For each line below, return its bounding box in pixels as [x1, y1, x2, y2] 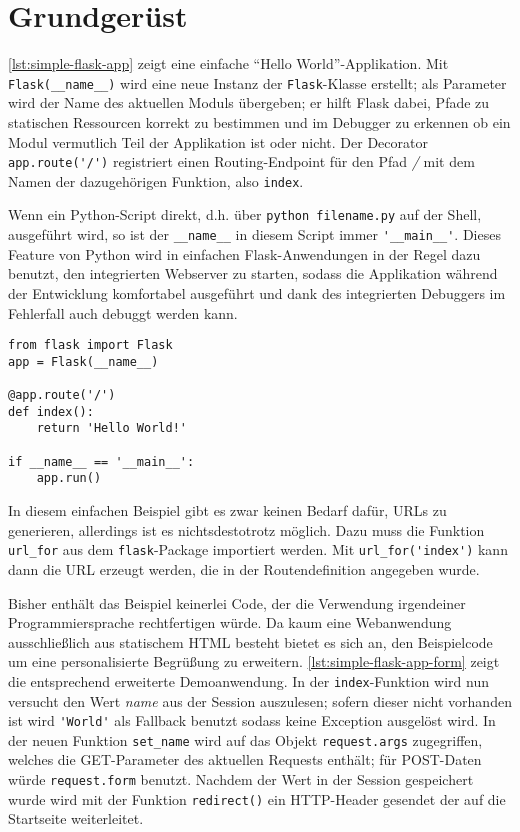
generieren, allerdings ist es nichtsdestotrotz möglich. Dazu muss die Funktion [8, 519, 485, 540]
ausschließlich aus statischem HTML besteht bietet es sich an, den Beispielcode [8, 631, 493, 652]
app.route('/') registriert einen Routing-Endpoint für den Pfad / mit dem [8, 151, 475, 172]
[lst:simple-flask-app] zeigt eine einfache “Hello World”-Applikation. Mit [8, 53, 449, 74]
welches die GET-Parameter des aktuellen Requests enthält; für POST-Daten [8, 749, 482, 770]
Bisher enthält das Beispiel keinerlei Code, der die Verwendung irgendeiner [8, 592, 466, 613]
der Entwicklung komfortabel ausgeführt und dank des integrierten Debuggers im [8, 282, 506, 303]
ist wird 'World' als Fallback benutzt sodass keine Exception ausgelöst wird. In [8, 710, 496, 731]
